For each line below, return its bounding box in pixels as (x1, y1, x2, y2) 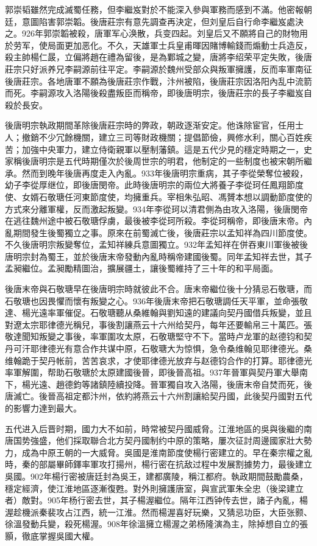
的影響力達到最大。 (5, 402, 82, 414)
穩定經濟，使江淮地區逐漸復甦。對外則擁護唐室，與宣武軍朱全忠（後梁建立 (5, 481, 304, 494)
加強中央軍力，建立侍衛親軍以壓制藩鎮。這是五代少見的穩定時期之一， (21, 142, 304, 155)
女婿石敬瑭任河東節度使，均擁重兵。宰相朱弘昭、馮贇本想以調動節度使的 (21, 190, 312, 203)
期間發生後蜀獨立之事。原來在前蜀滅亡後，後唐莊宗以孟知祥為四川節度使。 (13, 226, 312, 239)
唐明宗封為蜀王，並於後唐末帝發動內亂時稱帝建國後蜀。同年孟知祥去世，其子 (5, 250, 312, 262)
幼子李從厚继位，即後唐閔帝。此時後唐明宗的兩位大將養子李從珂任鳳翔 (5, 178, 287, 191)
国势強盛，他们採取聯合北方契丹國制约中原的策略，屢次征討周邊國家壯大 (13, 434, 304, 447)
